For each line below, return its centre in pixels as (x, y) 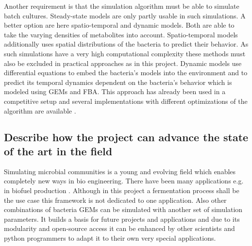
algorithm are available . (40, 110)
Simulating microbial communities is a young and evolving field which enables (120, 171)
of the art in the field (58, 151)
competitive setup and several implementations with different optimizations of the (126, 101)
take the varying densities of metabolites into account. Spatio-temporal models (121, 34)
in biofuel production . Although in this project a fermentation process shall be (122, 190)
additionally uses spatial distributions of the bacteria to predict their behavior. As (126, 44)
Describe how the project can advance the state (126, 137)
